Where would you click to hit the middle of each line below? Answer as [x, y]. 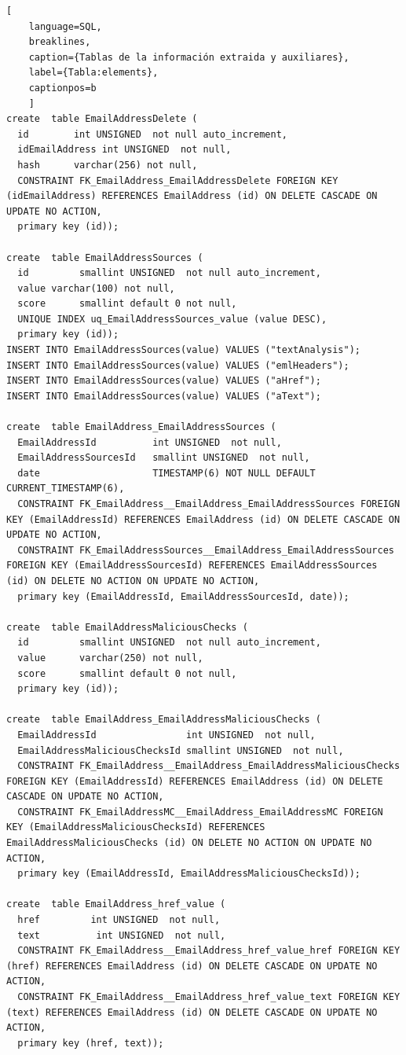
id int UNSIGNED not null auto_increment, [152, 134]
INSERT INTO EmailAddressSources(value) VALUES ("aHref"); [164, 381]
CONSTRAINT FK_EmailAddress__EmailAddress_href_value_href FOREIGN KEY [209, 951]
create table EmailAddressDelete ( [102, 119]
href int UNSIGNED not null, [119, 920]
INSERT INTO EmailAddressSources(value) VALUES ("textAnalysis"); [184, 350]
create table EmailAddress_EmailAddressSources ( [141, 427]
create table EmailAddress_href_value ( [116, 904]
